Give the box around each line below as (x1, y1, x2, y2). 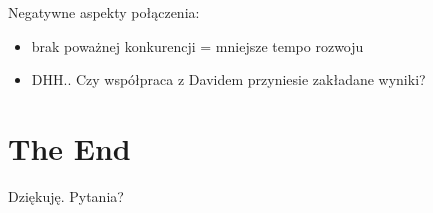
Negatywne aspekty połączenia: (8, 2, 200, 22)
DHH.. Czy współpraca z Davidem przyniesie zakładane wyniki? (31, 69, 426, 90)
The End (8, 127, 131, 168)
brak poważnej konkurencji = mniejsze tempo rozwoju (31, 35, 364, 56)
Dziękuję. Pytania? (8, 185, 124, 206)
